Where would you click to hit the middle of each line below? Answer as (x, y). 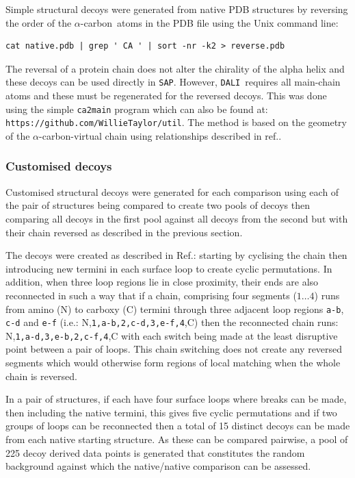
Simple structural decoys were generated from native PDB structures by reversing (177, 9)
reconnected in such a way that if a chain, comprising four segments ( (151, 295)
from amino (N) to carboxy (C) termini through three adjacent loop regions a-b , (175, 309)
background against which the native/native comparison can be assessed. (158, 466)
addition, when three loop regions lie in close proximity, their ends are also (162, 282)
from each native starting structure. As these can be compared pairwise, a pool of (177, 439)
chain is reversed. (41, 376)
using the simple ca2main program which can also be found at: (137, 109)
